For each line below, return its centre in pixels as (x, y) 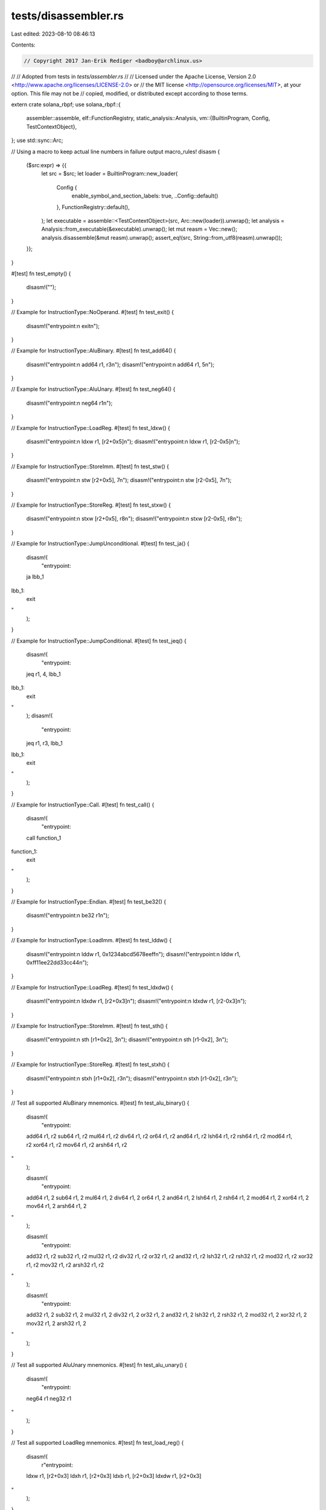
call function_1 (44, 838)
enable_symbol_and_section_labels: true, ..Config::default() (145, 196)
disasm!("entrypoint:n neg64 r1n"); (69, 403)
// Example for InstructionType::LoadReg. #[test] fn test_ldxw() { (91, 428)
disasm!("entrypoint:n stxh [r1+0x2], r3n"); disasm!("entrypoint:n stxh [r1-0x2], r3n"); (132, 1078)
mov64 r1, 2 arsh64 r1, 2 (56, 1206)
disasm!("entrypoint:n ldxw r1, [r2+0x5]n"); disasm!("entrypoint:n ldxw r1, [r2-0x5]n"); (133, 442)
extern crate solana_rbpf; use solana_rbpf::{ (66, 104)
